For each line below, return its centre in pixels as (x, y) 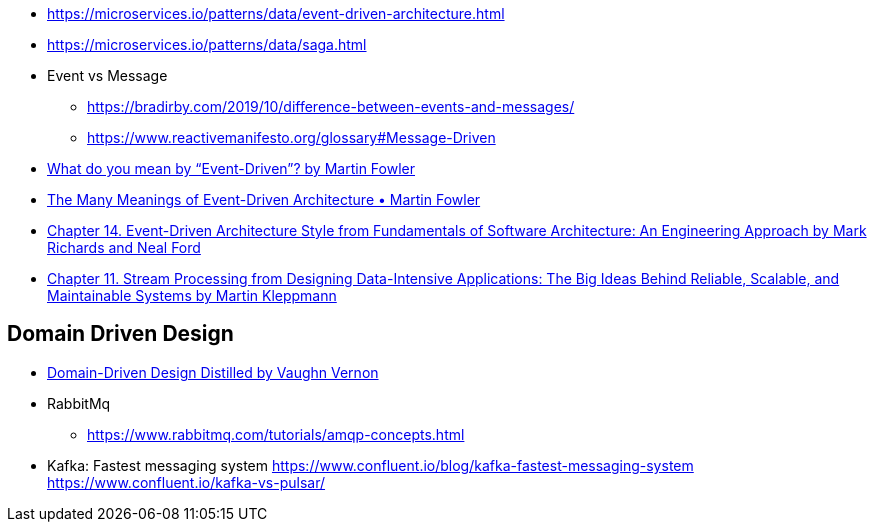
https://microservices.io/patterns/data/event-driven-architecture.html (276, 13)
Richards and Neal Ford (124, 247)
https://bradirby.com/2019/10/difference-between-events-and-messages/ (331, 106)
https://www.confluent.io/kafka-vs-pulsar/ (186, 482)
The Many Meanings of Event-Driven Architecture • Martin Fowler (264, 199)
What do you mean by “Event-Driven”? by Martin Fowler (231, 168)
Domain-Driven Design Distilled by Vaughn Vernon (213, 372)
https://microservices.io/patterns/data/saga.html (207, 44)
